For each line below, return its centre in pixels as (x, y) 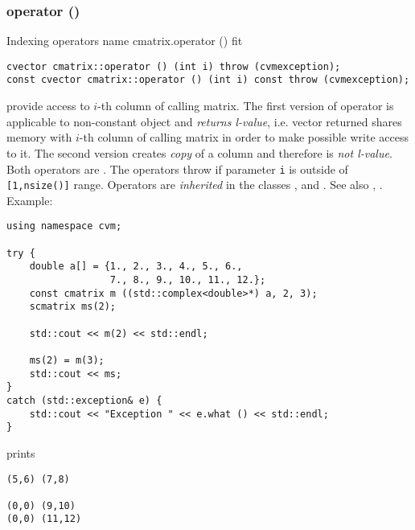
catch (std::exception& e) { (84, 400)
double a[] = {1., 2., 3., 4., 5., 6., (136, 267)
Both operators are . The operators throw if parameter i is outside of (177, 168)
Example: (30, 200)
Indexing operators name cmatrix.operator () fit (125, 41)
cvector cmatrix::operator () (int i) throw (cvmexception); (174, 66)
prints (21, 452)
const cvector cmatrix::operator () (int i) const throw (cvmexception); (208, 80)
